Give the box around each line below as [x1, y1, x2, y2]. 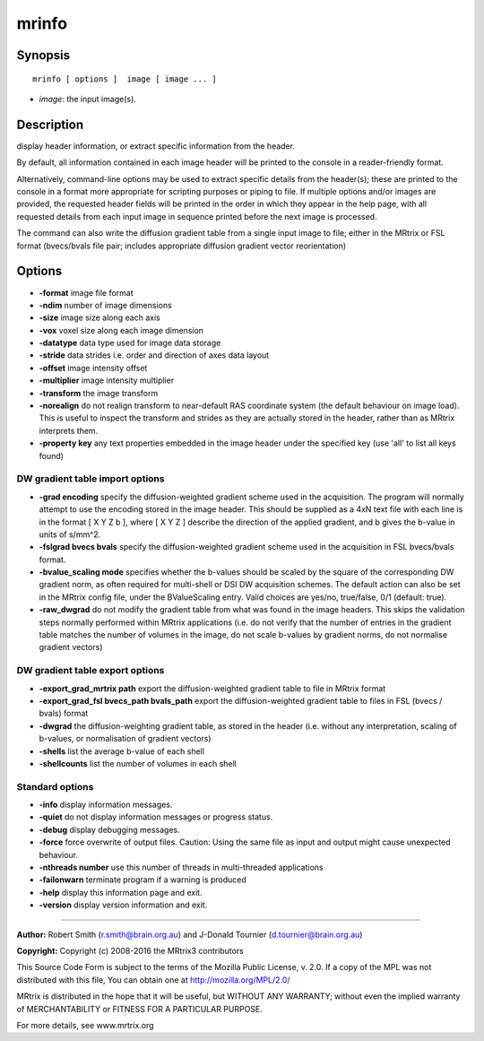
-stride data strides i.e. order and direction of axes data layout [39, 350, 270, 360]
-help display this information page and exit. [39, 887, 203, 898]
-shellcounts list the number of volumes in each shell [39, 758, 238, 768]
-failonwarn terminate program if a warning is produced [39, 874, 246, 885]
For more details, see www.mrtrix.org [16, 1019, 154, 1030]
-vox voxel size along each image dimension [39, 325, 204, 335]
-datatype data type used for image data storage [39, 337, 221, 349]
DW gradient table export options [16, 664, 165, 677]
